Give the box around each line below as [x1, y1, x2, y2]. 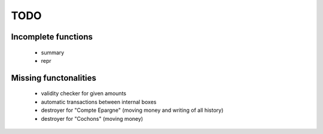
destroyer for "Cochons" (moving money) [41, 115, 144, 122]
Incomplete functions [11, 32, 93, 42]
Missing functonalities [11, 72, 97, 83]
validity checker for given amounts [41, 90, 127, 97]
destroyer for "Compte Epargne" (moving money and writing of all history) [41, 106, 224, 114]
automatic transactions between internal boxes [41, 98, 157, 105]
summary [41, 48, 65, 56]
